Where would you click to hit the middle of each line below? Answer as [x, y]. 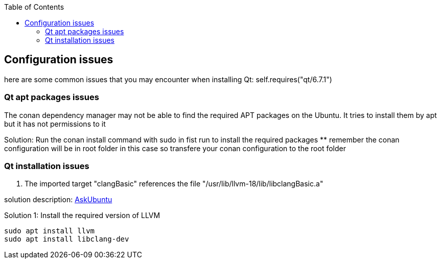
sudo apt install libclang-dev [67, 239]
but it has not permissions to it [55, 124]
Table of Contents [34, 7]
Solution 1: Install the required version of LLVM [82, 216]
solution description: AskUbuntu [58, 200]
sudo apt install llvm [50, 231]
